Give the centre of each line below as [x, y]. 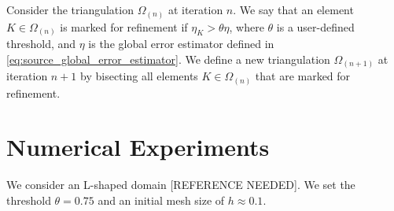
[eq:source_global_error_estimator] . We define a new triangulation [168, 59]
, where [247, 26]
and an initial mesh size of [161, 200]
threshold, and [41, 44]
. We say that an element [293, 9]
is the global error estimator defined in [181, 44]
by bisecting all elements [139, 76]
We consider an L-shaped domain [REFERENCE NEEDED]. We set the [181, 185]
